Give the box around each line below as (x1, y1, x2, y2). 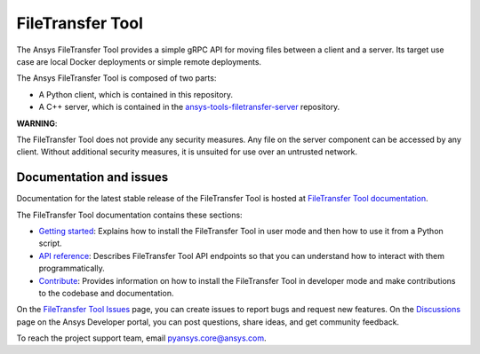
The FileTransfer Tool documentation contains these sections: (16, 209, 244, 220)
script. (38, 238, 62, 248)
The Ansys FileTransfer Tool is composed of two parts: (16, 73, 217, 83)
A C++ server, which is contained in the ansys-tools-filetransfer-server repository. (38, 102, 340, 113)
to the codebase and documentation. (38, 287, 174, 298)
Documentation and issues (16, 169, 169, 185)
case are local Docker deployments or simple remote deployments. (16, 56, 262, 67)
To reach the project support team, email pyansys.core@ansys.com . (16, 333, 267, 343)
